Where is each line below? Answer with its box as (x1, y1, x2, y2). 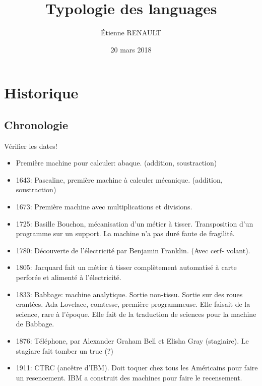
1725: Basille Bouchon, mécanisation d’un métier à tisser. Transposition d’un (16, 218, 253, 229)
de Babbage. (16, 318, 54, 329)
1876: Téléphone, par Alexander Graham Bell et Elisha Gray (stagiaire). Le (16, 336, 249, 346)
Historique (4, 82, 79, 103)
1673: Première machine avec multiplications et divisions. (16, 201, 192, 212)
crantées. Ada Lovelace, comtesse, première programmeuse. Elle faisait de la (16, 299, 250, 309)
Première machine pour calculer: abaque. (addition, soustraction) (16, 157, 217, 168)
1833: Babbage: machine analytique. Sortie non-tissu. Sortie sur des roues (16, 289, 243, 299)
